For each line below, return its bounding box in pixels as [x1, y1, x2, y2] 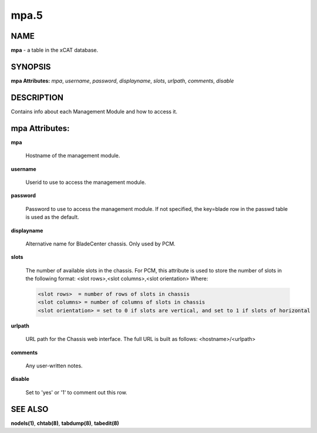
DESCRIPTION [11, 93, 64, 103]
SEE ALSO [11, 404, 49, 414]
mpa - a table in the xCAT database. [11, 47, 99, 54]
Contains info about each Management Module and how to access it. [11, 108, 178, 115]
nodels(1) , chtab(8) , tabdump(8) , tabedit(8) [11, 420, 120, 427]
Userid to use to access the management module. [25, 179, 146, 186]
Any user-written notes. [25, 362, 83, 369]
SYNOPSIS [11, 62, 51, 71]
